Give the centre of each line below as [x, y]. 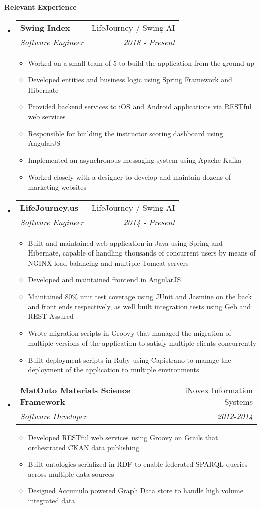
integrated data [51, 501]
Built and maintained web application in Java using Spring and [125, 243]
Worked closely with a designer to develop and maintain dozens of [129, 177]
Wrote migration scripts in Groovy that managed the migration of [129, 333]
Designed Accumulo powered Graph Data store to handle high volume [136, 491]
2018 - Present [149, 42]
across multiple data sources [71, 474]
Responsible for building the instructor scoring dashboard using [125, 133]
